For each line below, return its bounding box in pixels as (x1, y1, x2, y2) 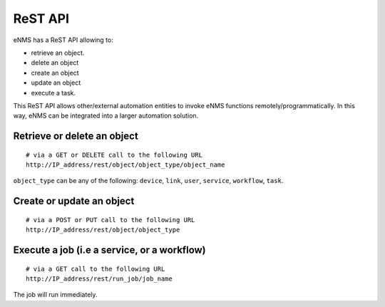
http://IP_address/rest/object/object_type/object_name (26, 161, 225, 169)
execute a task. (31, 88, 76, 97)
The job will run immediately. (13, 291, 98, 299)
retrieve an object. (31, 48, 85, 57)
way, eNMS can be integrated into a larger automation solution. (13, 111, 199, 120)
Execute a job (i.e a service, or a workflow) (13, 244, 206, 256)
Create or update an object (13, 195, 135, 207)
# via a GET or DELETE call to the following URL (26, 150, 203, 159)
